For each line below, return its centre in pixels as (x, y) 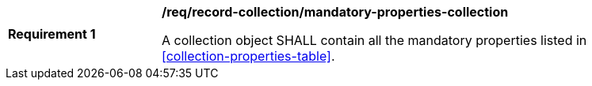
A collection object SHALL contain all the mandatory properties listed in (374, 40)
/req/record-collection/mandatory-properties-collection (335, 12)
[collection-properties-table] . (248, 56)
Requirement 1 (52, 34)
